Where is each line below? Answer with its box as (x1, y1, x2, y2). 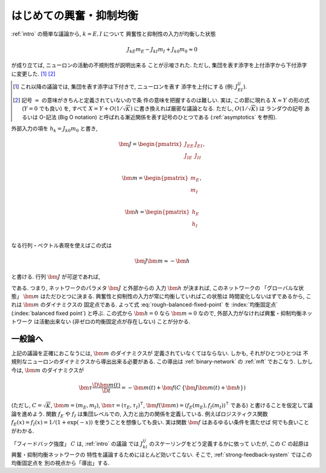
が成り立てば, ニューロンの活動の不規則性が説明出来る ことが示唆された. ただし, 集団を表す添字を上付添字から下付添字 (11, 62, 307, 69)
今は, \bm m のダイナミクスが (11, 366, 85, 373)
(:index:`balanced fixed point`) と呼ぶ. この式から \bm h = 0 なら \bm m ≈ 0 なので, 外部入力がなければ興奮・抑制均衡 (11, 310, 302, 317)
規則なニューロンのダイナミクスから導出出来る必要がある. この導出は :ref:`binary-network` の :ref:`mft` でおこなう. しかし (11, 358, 313, 365)
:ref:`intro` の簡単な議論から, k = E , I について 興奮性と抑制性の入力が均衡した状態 (11, 30, 216, 37)
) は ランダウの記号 (255, 105, 304, 112)
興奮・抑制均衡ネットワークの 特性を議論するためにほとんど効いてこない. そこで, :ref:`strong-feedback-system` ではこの (11, 451, 312, 458)
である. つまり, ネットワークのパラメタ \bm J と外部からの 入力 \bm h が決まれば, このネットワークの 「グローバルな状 (11, 284, 304, 291)
